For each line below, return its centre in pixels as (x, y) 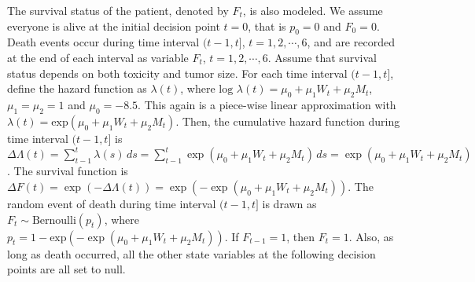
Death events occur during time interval (103, 42)
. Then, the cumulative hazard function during (288, 121)
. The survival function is (68, 171)
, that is (267, 26)
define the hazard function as (77, 88)
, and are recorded (351, 42)
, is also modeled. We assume (313, 10)
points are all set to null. (66, 269)
